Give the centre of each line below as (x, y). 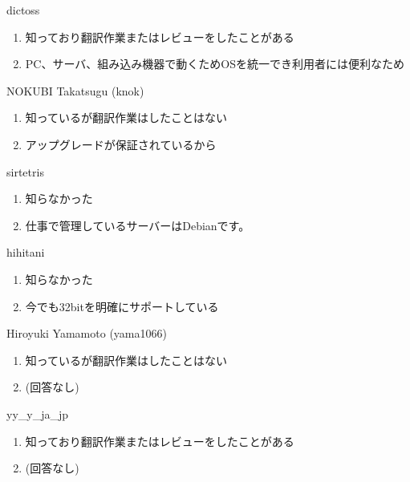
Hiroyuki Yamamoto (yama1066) (87, 333)
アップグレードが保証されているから (121, 144)
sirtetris (25, 171)
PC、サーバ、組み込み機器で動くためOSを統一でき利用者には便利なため (215, 64)
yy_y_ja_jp (38, 413)
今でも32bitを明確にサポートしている (122, 306)
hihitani (26, 252)
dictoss (23, 10)
